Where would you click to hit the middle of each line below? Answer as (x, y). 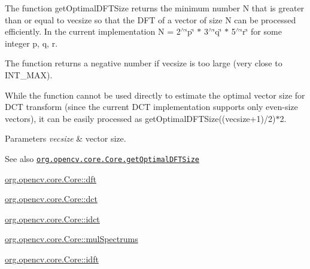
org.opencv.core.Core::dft (51, 178)
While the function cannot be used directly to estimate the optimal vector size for (155, 95)
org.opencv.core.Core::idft (52, 259)
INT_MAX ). (29, 74)
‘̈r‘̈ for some (261, 31)
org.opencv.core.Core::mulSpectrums (72, 239)
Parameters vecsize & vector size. (66, 138)
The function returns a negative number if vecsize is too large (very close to (144, 63)
